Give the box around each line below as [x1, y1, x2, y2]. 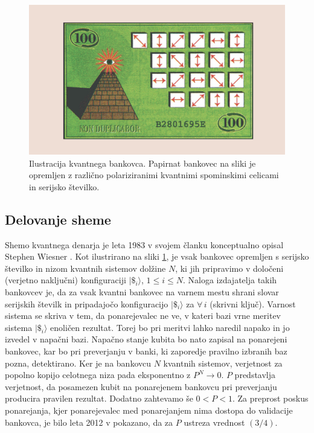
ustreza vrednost [184, 415, 245, 428]
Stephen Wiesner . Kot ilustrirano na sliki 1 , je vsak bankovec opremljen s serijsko [5, 250, 309, 263]
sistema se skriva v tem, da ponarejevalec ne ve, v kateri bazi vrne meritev [5, 309, 281, 322]
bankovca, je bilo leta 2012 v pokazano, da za [5, 415, 173, 428]
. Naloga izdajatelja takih [182, 274, 277, 286]
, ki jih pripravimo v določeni [175, 261, 284, 274]
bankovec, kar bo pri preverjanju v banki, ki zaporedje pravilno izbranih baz [5, 344, 287, 357]
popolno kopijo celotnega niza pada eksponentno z [5, 368, 191, 381]
